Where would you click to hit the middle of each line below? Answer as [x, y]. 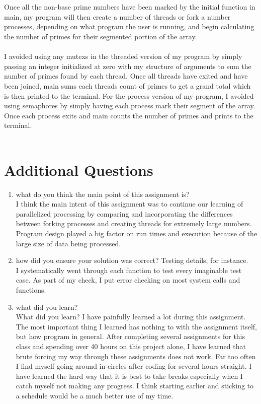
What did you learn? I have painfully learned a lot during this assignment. [131, 317]
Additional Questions [79, 170]
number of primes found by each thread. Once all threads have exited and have [126, 76]
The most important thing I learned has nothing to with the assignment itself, [136, 326]
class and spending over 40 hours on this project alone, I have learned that [131, 346]
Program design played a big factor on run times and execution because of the [137, 233]
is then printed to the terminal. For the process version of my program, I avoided [129, 95]
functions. [31, 289]
